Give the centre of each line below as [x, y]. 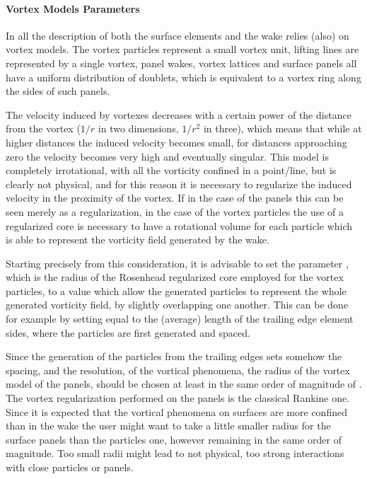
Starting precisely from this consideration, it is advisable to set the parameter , [177, 263]
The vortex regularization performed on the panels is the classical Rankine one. [178, 398]
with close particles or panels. [70, 467]
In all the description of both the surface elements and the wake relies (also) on [177, 35]
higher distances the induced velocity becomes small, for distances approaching [176, 142]
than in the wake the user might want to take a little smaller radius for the [168, 426]
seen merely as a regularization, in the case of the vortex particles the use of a [175, 211]
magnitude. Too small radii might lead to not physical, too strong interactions [175, 453]
